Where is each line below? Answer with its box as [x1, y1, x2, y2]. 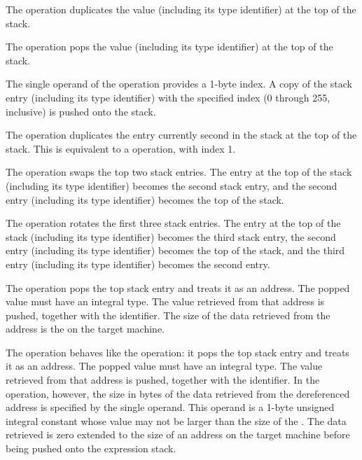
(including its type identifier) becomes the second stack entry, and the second [6, 178, 337, 193]
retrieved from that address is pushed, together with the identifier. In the [6, 372, 320, 387]
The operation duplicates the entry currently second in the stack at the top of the [6, 127, 357, 142]
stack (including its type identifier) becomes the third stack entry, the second [6, 229, 336, 244]
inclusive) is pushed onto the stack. [6, 104, 156, 118]
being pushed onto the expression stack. [6, 441, 176, 456]
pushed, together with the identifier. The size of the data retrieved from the [6, 307, 330, 322]
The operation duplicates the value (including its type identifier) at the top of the [6, 2, 356, 16]
